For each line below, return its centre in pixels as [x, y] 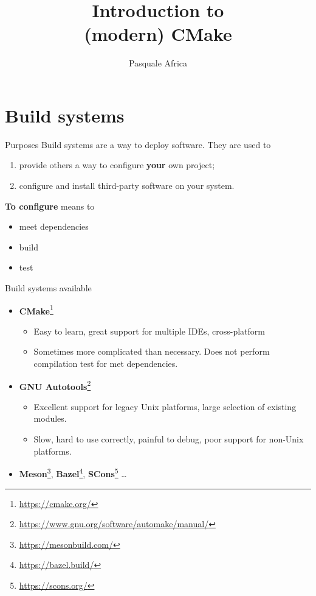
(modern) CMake [158, 34]
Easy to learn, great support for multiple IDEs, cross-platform [149, 331]
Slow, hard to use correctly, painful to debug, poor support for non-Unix [169, 439]
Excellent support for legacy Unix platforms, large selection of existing [165, 406]
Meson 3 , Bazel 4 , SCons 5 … [73, 473]
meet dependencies [54, 226]
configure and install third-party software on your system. [127, 186]
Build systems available [48, 288]
